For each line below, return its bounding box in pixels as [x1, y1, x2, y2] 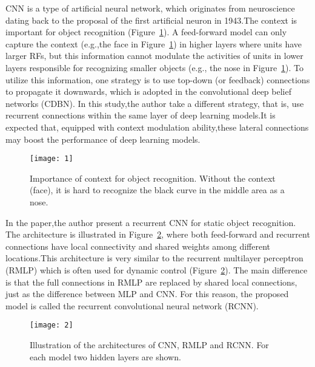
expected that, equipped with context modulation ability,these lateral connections [5, 120, 309, 133]
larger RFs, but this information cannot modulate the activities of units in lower [5, 49, 303, 62]
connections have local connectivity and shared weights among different [5, 239, 271, 252]
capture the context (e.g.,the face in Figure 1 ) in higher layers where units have [5, 37, 302, 50]
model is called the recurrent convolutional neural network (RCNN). [5, 299, 259, 312]
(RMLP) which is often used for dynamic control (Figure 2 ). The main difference [5, 263, 308, 276]
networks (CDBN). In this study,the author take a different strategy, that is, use [5, 97, 304, 109]
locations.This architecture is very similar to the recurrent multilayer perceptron [5, 252, 303, 264]
